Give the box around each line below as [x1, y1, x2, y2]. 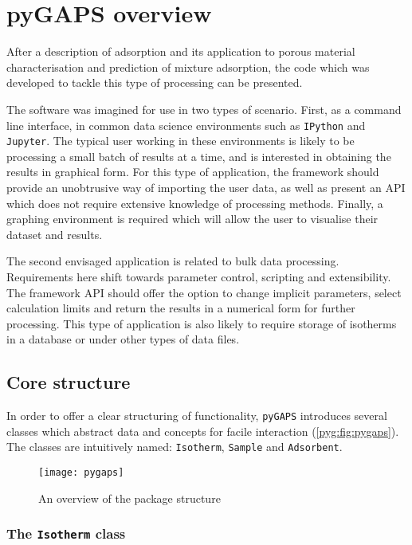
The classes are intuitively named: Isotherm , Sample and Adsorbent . [6, 438, 343, 455]
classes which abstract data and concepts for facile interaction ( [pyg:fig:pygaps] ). [6, 422, 399, 439]
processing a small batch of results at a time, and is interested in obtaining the [6, 147, 391, 164]
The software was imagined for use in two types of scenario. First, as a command [6, 100, 402, 117]
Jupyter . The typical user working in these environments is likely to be [6, 132, 355, 149]
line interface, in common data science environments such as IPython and [6, 116, 366, 133]
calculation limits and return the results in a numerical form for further [6, 300, 355, 316]
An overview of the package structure [38, 489, 221, 506]
